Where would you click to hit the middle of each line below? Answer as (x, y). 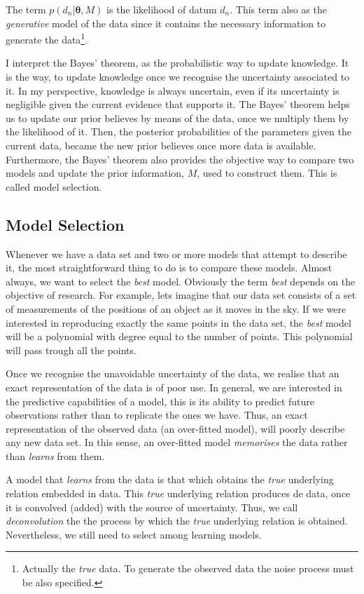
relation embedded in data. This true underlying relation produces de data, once (178, 493)
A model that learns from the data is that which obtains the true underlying (170, 479)
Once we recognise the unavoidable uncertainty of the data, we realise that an (173, 373)
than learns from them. (55, 455)
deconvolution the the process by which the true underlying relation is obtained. (177, 521)
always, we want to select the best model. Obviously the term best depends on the (181, 281)
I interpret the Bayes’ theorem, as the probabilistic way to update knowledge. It (177, 63)
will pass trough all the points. (71, 350)
